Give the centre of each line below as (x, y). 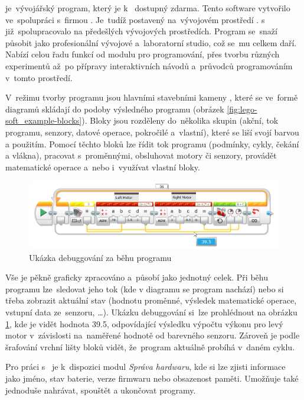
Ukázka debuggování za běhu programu (100, 257)
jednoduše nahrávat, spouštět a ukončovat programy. (101, 390)
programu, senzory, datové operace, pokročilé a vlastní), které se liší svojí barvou (152, 132)
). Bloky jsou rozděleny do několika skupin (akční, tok (180, 120)
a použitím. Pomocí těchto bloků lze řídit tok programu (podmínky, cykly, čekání (152, 143)
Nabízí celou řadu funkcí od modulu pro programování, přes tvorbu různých (143, 54)
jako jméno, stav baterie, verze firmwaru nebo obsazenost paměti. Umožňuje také (152, 378)
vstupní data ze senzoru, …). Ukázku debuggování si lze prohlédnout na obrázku (151, 312)
